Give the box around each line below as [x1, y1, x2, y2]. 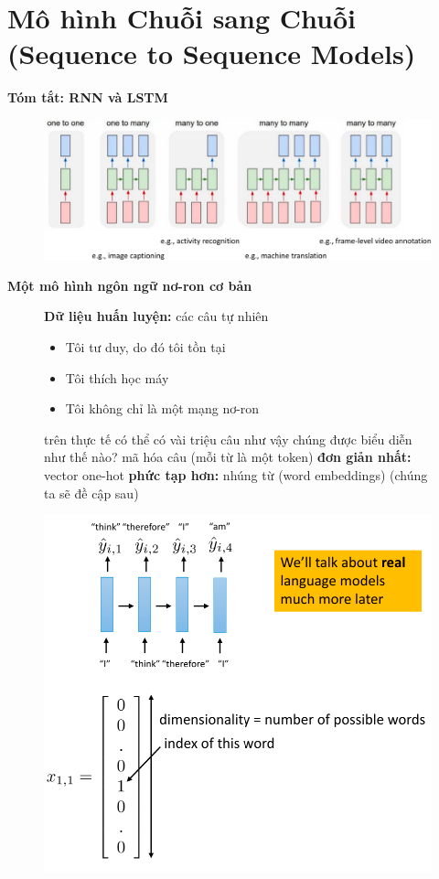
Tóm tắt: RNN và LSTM [7, 88, 168, 107]
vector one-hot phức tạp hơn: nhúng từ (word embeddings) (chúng [44, 465, 428, 484]
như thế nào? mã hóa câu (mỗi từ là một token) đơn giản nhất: [44, 447, 412, 466]
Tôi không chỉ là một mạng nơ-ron [65, 399, 260, 418]
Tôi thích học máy [65, 368, 169, 387]
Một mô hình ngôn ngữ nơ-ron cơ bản [7, 275, 252, 295]
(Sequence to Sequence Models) [7, 35, 416, 72]
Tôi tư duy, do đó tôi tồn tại [65, 337, 226, 356]
